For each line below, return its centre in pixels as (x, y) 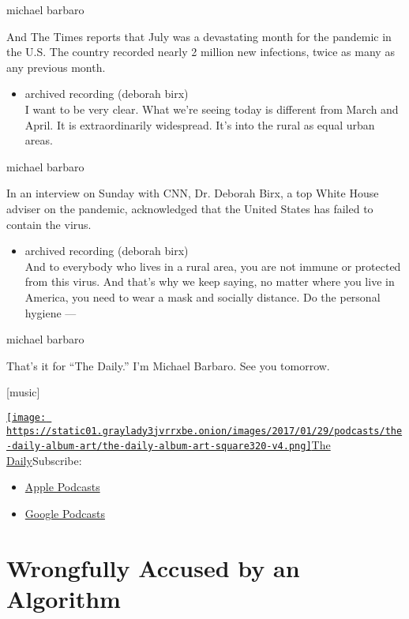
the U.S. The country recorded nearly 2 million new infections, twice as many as (201, 52)
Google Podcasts (65, 514)
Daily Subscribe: (44, 460)
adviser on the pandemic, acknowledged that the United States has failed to (190, 208)
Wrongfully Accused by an (153, 567)
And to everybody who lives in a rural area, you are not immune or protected (213, 266)
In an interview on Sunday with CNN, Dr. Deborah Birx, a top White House (193, 193)
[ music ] (23, 392)
